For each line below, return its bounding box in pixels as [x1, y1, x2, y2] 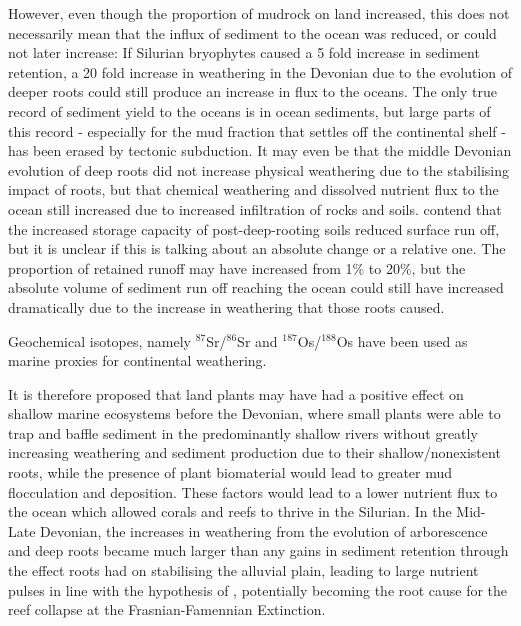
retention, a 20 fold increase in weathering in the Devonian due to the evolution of [8, 61, 513, 82]
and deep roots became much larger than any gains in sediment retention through [8, 540, 509, 561]
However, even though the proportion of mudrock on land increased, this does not [8, 3, 510, 23]
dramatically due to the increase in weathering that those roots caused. [8, 296, 445, 317]
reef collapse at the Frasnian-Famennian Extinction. [8, 599, 326, 620]
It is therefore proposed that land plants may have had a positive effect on [8, 383, 464, 404]
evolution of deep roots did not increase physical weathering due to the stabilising [8, 159, 510, 180]
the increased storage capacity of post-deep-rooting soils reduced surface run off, [8, 218, 500, 239]
